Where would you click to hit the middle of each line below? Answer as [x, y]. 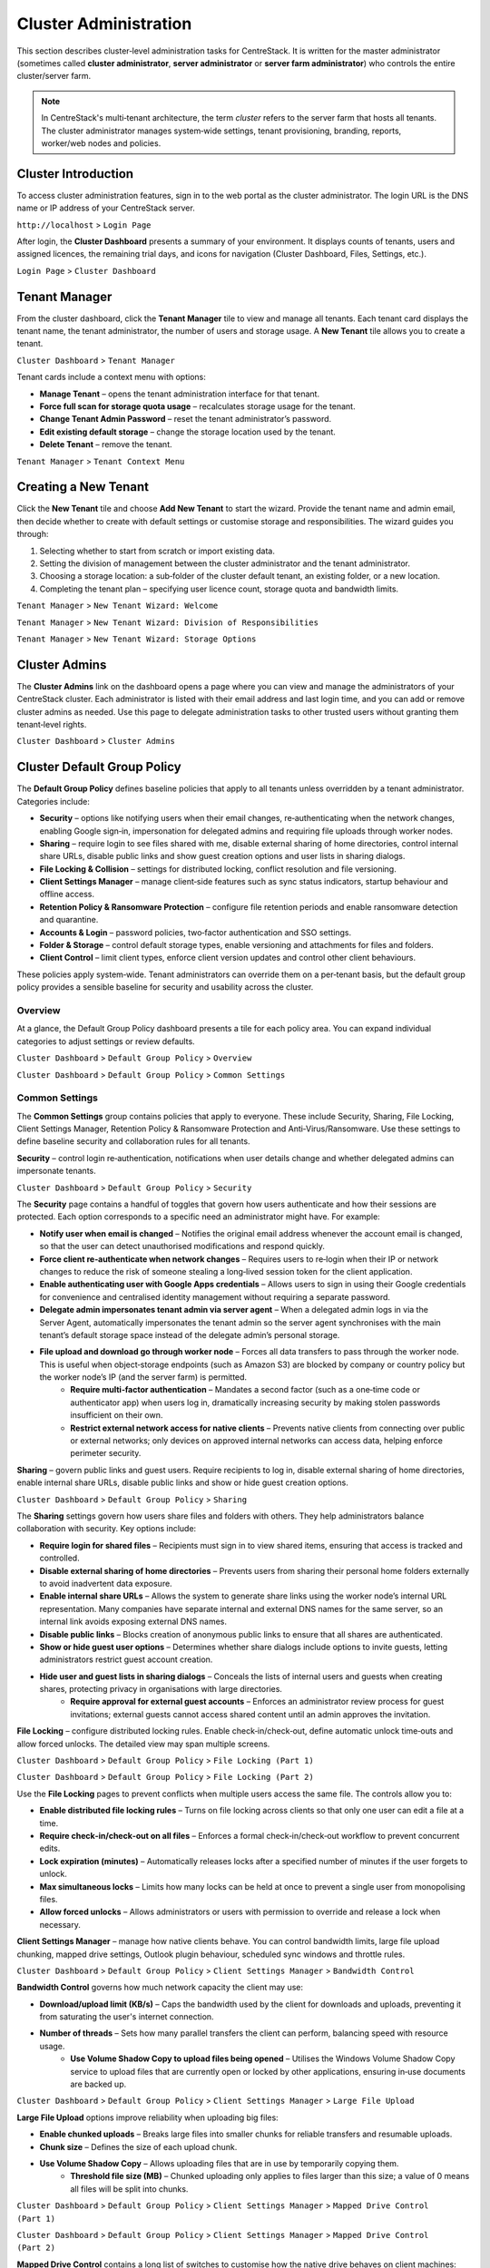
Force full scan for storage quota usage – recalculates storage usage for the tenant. [197, 406]
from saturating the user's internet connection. [127, 2017]
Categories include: [54, 801]
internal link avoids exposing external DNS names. [133, 1622]
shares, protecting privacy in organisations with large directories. [161, 1689]
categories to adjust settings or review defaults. [106, 1041]
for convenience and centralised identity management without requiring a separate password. [215, 1296]
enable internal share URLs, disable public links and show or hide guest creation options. [182, 1482]
